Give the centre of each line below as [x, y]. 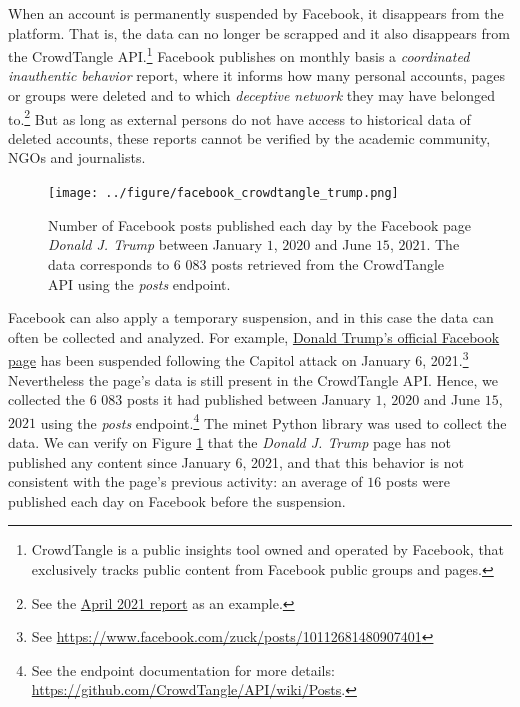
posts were [417, 481]
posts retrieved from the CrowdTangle [328, 263]
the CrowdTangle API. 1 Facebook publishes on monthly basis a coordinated [239, 54]
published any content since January [119, 461]
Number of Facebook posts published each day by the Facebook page [260, 224]
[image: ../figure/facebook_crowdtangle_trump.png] [223, 193]
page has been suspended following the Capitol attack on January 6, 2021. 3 [238, 358]
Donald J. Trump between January [155, 244]
